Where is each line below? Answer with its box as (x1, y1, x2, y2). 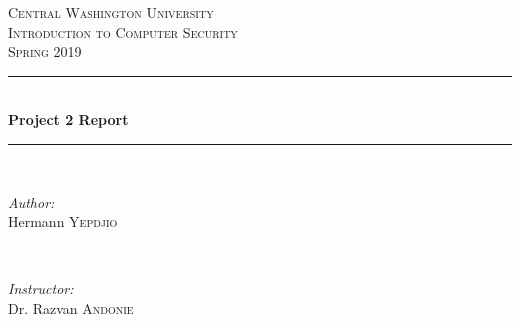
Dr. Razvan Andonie (8, 297, 134, 318)
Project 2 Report (8, 109, 129, 130)
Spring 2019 (8, 41, 82, 62)
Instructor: (8, 278, 74, 299)
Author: (8, 191, 55, 212)
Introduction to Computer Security (8, 21, 238, 42)
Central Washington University (8, 2, 214, 22)
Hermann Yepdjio (8, 211, 118, 232)
